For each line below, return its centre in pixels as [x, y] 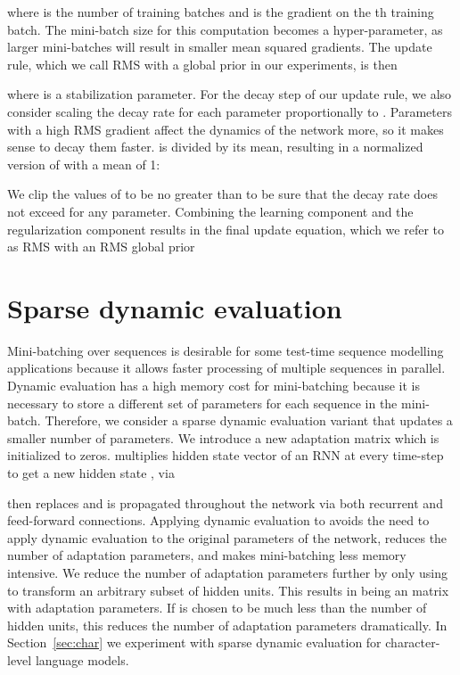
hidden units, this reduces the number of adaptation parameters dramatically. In [227, 625]
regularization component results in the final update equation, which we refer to [226, 229]
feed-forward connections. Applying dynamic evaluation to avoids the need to [218, 520]
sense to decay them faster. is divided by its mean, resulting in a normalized [215, 147]
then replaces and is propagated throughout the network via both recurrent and [225, 502]
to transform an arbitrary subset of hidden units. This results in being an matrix [228, 590]
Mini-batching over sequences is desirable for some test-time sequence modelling [226, 350]
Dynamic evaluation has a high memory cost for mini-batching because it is [214, 386]
